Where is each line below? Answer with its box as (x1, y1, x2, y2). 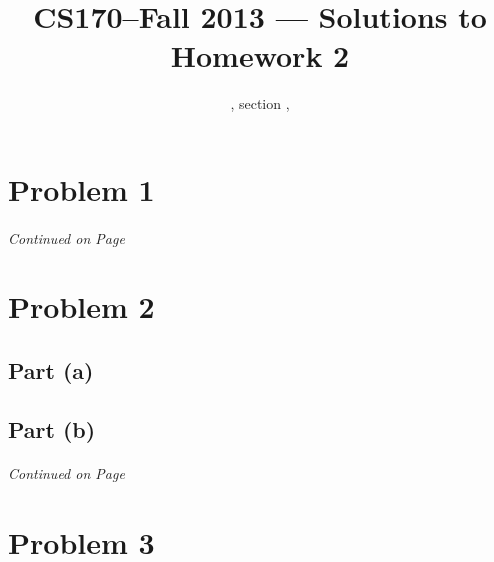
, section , (230, 93, 290, 114)
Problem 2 (8, 286, 155, 327)
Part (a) (8, 355, 94, 386)
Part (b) (8, 413, 96, 444)
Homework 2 (170, 35, 350, 76)
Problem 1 (8, 168, 155, 209)
